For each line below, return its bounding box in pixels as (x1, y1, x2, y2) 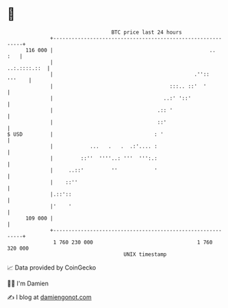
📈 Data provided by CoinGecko (7, 263, 97, 272)
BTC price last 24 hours (111, 29, 183, 36)
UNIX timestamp (123, 250, 167, 258)
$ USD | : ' (7, 130, 164, 138)
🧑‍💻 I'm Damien (7, 279, 49, 287)
